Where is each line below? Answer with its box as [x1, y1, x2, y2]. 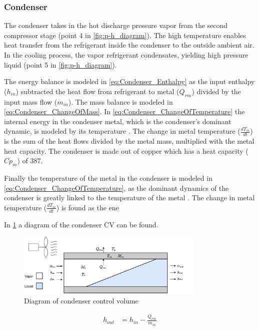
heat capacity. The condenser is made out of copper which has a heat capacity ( [4, 145, 248, 156]
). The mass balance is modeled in [68, 96, 173, 107]
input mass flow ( [4, 96, 57, 107]
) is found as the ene [56, 202, 119, 212]
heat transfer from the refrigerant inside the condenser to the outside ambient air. [4, 40, 254, 50]
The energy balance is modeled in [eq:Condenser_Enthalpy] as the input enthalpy [4, 76, 255, 87]
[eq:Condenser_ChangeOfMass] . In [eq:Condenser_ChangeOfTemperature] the [4, 106, 245, 117]
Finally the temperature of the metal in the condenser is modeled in [4, 173, 212, 183]
